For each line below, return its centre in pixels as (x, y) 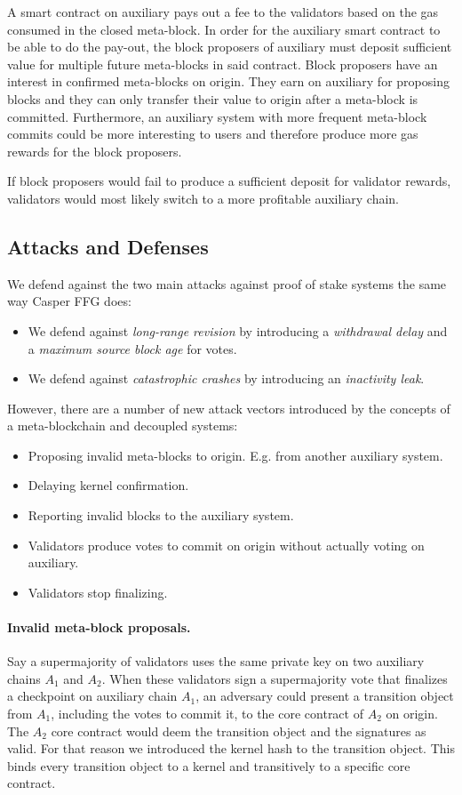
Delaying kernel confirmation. (108, 485)
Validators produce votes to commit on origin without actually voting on (226, 545)
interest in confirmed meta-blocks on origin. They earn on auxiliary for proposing (228, 81)
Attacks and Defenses (108, 246)
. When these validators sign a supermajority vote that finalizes (275, 678)
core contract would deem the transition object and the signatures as (239, 731)
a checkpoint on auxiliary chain (92, 696)
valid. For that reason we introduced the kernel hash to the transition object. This (231, 748)
